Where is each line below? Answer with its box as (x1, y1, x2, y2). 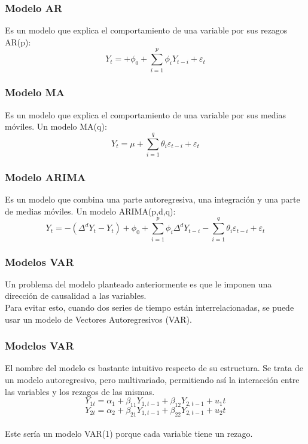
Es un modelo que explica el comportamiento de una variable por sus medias (5, 108, 286, 121)
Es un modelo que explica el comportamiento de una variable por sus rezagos (5, 24, 288, 36)
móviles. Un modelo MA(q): (5, 120, 107, 133)
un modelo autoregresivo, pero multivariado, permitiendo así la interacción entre (5, 373, 300, 385)
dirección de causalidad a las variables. (5, 289, 147, 302)
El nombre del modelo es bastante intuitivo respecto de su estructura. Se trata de (5, 362, 303, 374)
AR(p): (5, 35, 31, 48)
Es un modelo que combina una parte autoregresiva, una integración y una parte (5, 193, 300, 206)
